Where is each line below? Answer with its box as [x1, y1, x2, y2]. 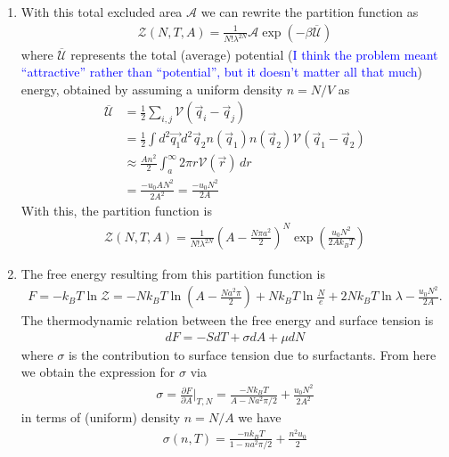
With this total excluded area [20, 3, 183, 20]
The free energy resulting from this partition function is [20, 264, 325, 282]
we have [238, 408, 282, 427]
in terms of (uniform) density [20, 408, 181, 427]
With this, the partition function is [20, 201, 212, 220]
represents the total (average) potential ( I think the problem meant [70, 45, 438, 63]
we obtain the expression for [20, 363, 176, 381]
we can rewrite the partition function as [200, 3, 419, 20]
